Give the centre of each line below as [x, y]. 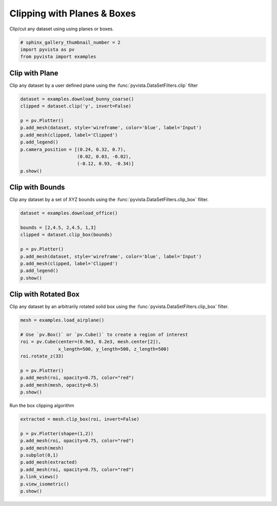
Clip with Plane [34, 73]
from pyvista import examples [58, 57]
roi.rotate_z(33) [42, 356]
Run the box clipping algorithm [42, 406]
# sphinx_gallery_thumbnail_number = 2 [70, 42]
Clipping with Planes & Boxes [73, 13]
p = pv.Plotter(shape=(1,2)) [57, 433]
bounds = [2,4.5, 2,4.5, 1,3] [58, 227]
